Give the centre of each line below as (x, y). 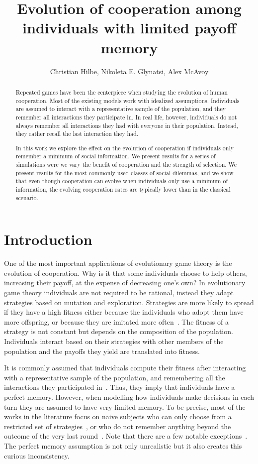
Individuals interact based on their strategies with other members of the (114, 341)
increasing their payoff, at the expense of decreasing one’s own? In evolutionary (125, 283)
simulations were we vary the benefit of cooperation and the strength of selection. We (126, 165)
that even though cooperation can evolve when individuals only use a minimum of (122, 181)
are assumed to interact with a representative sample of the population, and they (121, 109)
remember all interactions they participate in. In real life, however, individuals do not (126, 117)
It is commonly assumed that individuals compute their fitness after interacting (125, 368)
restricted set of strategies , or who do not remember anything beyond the (118, 426)
